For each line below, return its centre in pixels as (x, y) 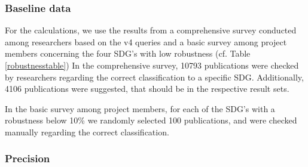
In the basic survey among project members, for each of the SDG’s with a (140, 108)
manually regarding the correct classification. (87, 132)
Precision (28, 158)
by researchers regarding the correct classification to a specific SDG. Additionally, (154, 77)
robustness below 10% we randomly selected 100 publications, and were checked (151, 120)
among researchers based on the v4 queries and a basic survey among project (146, 41)
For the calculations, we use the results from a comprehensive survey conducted (151, 30)
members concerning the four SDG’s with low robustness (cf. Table (128, 53)
